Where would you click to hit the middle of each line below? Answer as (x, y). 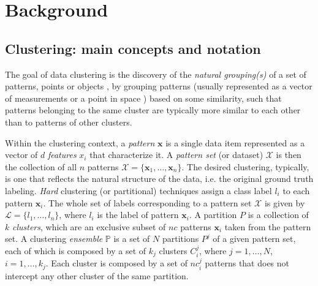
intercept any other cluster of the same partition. (97, 275)
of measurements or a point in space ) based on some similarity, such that (143, 98)
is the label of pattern (138, 215)
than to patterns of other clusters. (69, 122)
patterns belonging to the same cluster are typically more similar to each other (153, 110)
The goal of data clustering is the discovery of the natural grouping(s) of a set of (156, 74)
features (62, 155)
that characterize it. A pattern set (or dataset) (176, 155)
